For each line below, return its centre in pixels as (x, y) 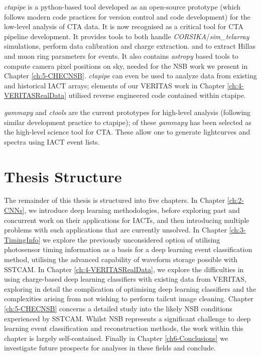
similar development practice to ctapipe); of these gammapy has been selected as (128, 122)
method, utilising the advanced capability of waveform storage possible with (121, 259)
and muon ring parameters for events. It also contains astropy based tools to (121, 55)
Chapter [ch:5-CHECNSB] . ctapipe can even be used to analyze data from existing (130, 76)
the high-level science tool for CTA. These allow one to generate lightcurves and (127, 132)
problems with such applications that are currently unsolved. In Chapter (115, 230)
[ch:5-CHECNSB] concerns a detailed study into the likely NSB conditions (118, 308)
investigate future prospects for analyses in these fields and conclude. (110, 348)
